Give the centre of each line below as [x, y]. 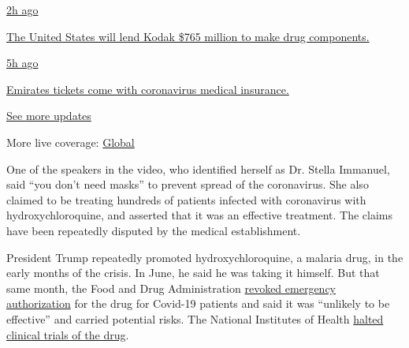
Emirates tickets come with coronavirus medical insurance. [148, 89]
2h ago [22, 9]
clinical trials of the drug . [68, 334]
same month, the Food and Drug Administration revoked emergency [171, 288]
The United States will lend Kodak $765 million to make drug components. [188, 36]
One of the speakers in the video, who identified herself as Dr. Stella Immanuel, [198, 168]
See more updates [49, 116]
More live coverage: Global [71, 142]
